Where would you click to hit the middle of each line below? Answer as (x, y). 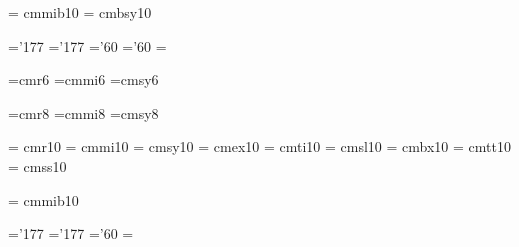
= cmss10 (37, 165)
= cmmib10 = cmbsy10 (80, 12)
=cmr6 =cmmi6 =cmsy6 (83, 79)
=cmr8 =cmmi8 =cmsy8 (83, 112)
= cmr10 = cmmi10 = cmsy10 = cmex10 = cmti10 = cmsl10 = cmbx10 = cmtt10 (259, 146)
